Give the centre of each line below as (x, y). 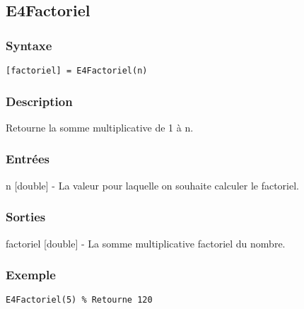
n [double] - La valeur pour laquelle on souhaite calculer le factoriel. (153, 185)
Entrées (28, 159)
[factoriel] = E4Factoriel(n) (77, 71)
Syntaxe (29, 45)
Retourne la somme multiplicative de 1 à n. (100, 127)
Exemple (31, 275)
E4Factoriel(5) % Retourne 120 (79, 300)
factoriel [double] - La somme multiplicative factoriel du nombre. (146, 243)
